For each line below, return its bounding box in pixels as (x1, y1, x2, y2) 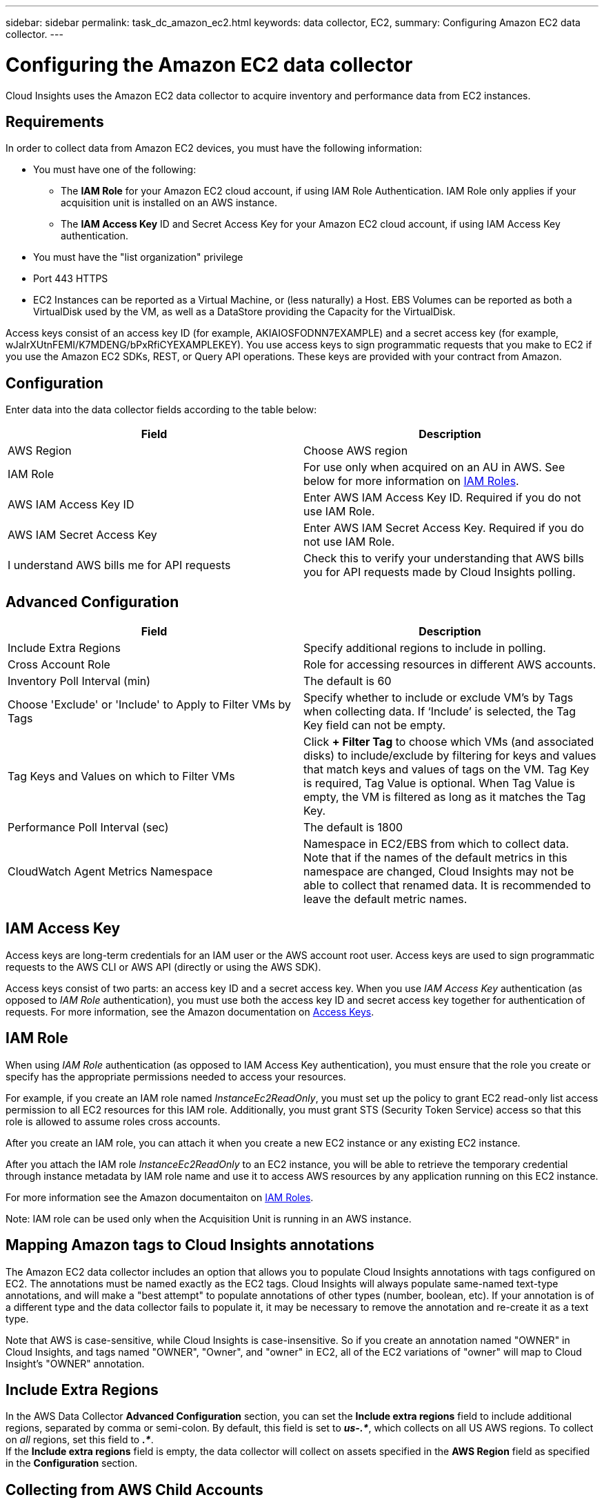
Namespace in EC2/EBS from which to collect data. (303, 837, 570, 851)
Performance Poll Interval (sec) (8, 820, 169, 835)
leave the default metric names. (303, 892, 467, 907)
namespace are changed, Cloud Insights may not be (303, 864, 574, 879)
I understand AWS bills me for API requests (8, 558, 231, 573)
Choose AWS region (303, 444, 408, 458)
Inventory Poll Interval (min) (8, 674, 151, 689)
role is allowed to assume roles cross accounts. (6, 1115, 221, 1127)
